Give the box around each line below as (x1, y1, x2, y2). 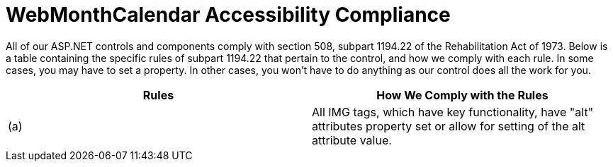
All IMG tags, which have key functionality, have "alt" (312, 104, 594, 119)
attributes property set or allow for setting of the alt (312, 118, 585, 133)
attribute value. (312, 132, 392, 147)
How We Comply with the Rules (376, 87, 549, 102)
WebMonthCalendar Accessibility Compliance (6, 3, 451, 27)
